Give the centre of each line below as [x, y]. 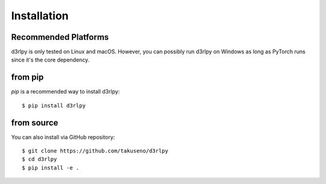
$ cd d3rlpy [40, 159]
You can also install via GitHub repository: [63, 137]
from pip [27, 78]
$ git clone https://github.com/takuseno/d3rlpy [95, 151]
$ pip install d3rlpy [54, 105]
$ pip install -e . [51, 168]
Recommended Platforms [60, 37]
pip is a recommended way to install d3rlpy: [66, 92]
